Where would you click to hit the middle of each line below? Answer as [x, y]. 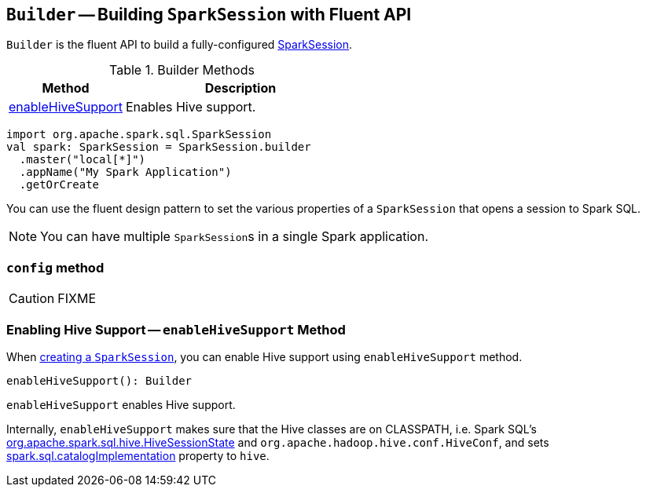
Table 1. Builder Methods [182, 70]
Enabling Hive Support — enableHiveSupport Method [176, 329]
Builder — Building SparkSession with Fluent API [209, 15]
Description [240, 88]
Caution [32, 299]
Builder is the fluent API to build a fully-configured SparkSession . [180, 45]
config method [55, 267]
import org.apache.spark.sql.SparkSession [139, 135]
